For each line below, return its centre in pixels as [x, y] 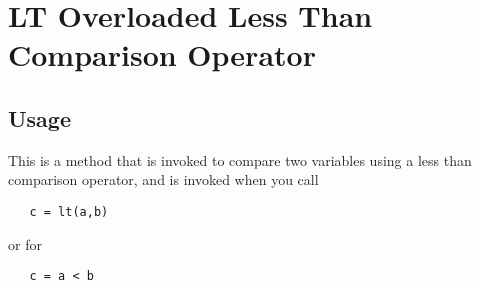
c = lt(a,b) [69, 211]
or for [25, 243]
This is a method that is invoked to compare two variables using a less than [240, 159]
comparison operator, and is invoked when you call [163, 179]
